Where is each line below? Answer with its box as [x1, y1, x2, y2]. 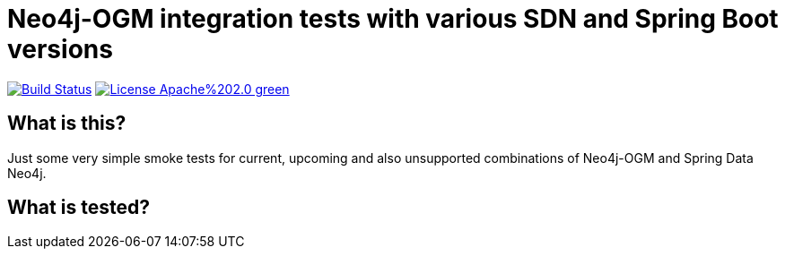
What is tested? [7, 196, 150, 219]
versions [7, 34, 113, 64]
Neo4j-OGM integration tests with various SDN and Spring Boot [7, 4, 779, 34]
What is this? [7, 112, 126, 135]
